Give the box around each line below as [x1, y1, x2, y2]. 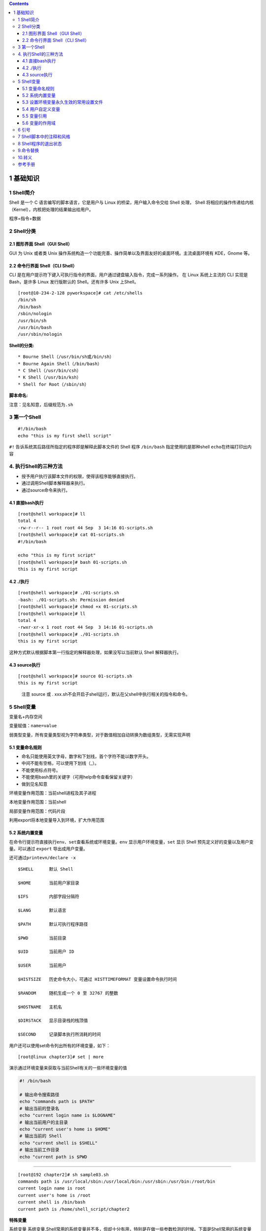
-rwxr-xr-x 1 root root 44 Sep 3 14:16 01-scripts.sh [18, 624, 153, 630]
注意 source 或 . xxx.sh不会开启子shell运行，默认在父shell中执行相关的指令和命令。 [21, 691, 190, 697]
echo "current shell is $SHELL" [19, 1140, 98, 1146]
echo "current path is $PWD [19, 1154, 87, 1160]
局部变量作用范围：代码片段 [9, 808, 66, 814]
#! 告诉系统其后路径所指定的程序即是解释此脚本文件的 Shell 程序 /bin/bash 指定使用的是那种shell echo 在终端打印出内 [9, 444, 252, 450]
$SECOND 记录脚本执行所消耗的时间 [18, 1032, 101, 1037]
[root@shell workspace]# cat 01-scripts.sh [18, 532, 125, 538]
